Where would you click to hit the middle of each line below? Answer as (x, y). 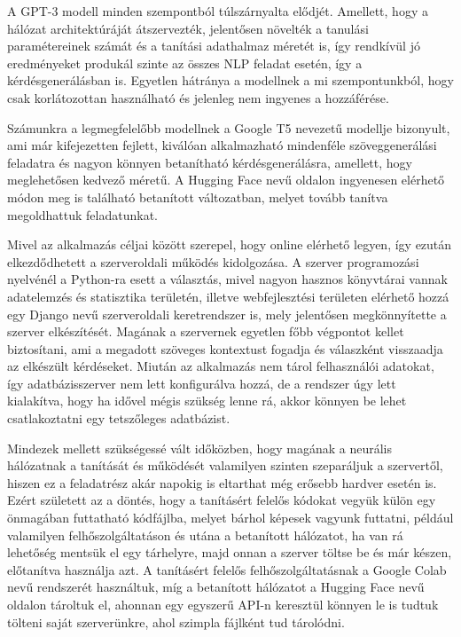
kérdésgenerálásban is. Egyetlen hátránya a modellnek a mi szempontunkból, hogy (230, 80)
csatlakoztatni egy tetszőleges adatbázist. (119, 418)
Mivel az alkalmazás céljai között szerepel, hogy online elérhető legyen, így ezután (230, 244)
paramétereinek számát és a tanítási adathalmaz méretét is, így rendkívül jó (214, 46)
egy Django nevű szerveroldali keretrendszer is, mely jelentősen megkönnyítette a (227, 314)
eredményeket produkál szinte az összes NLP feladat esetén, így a (185, 63)
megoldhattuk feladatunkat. (82, 214)
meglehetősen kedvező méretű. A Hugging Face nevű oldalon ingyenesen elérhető (226, 180)
